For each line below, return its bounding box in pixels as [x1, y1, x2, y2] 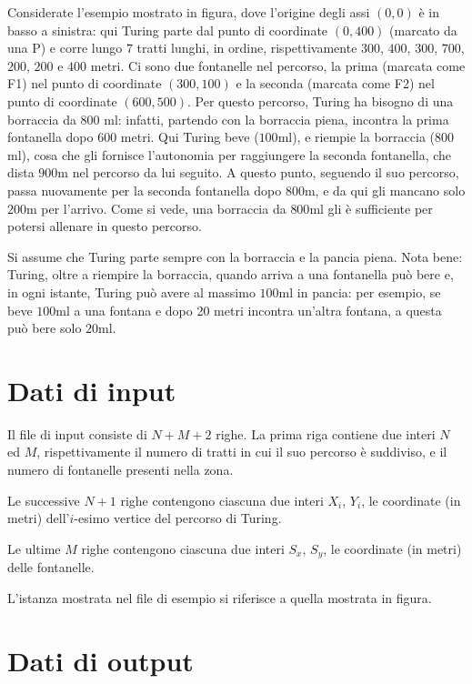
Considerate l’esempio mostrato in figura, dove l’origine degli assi [7, 3, 370, 21]
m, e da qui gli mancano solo [304, 180, 466, 199]
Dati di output [7, 641, 194, 679]
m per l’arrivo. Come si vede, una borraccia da [26, 198, 286, 217]
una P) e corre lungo [7, 38, 123, 57]
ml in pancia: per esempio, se [278, 282, 441, 301]
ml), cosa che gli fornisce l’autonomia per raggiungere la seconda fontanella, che [7, 145, 452, 164]
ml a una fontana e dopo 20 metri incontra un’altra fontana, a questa [55, 300, 442, 319]
